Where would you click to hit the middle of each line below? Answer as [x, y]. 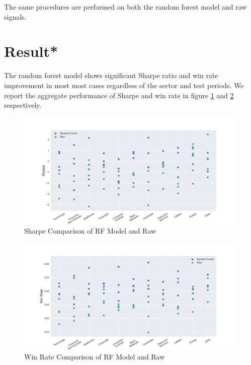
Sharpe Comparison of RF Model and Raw [90, 231]
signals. [15, 16]
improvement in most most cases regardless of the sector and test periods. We [124, 85]
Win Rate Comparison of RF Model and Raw [95, 357]
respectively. [23, 105]
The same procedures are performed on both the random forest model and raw [125, 7]
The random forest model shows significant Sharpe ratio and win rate [111, 75]
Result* [31, 51]
